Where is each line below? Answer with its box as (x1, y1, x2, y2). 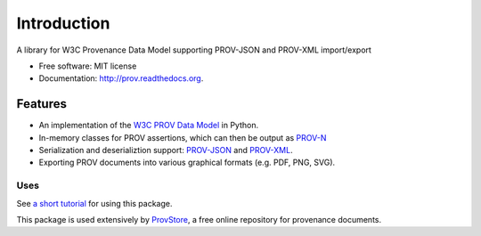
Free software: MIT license (38, 61, 137, 71)
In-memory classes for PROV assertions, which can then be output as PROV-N (38, 132, 327, 142)
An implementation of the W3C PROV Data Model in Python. (38, 120, 258, 131)
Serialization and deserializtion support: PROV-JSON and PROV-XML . (38, 145, 293, 156)
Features (16, 96, 67, 111)
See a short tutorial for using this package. (16, 198, 173, 208)
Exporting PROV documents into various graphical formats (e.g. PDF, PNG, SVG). (38, 157, 336, 168)
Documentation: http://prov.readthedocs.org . (38, 73, 204, 84)
